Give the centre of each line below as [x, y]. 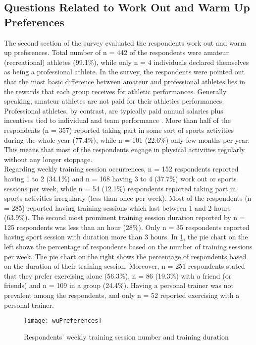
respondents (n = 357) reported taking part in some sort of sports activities [119, 130]
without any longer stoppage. [48, 159]
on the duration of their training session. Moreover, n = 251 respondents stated [125, 266]
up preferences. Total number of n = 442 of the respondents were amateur [116, 52]
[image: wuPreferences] [63, 321]
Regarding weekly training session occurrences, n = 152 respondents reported [121, 169]
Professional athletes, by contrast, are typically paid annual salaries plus [114, 110]
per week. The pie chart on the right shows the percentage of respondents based [125, 256]
